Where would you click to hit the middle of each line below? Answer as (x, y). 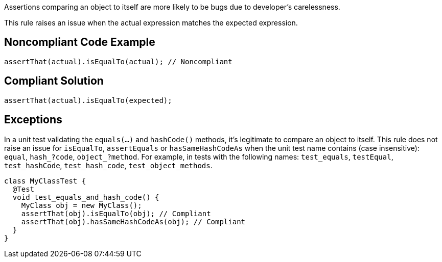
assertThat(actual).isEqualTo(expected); (88, 100)
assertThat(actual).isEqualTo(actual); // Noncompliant (118, 61)
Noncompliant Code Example (80, 42)
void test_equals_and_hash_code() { (86, 197)
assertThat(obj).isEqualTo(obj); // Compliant (116, 213)
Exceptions (33, 120)
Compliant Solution (54, 81)
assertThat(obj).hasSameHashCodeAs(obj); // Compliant (133, 221)
